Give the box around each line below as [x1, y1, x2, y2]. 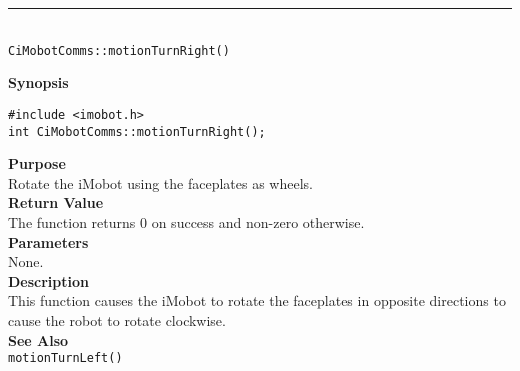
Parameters [8, 231, 89, 252]
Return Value [8, 192, 104, 213]
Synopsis [8, 72, 69, 93]
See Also [8, 329, 69, 350]
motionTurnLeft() [8, 351, 123, 366]
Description [8, 270, 90, 291]
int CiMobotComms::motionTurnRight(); [8, 124, 266, 139]
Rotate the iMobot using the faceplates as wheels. [8, 172, 313, 193]
